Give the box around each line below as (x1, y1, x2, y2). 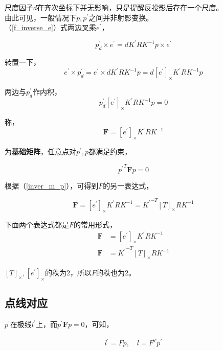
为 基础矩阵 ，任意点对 (5, 146, 76, 156)
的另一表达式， (103, 180, 153, 191)
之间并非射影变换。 (88, 12, 153, 22)
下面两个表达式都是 (5, 219, 69, 229)
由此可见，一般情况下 (5, 12, 76, 22)
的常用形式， (74, 219, 117, 229)
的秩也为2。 (96, 267, 136, 278)
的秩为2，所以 (44, 267, 92, 278)
